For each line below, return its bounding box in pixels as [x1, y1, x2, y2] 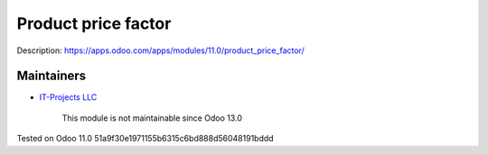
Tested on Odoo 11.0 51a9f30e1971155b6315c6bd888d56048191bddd [16, 133, 275, 144]
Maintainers [16, 68, 87, 84]
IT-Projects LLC [39, 92, 98, 103]
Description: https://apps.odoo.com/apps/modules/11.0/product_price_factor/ [16, 45, 305, 56]
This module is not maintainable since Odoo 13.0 [61, 113, 243, 123]
